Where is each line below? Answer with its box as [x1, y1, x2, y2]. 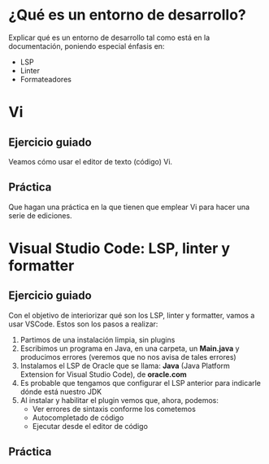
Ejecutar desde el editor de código [32, 421, 149, 431]
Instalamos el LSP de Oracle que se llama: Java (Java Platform [20, 361, 230, 370]
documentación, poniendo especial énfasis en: [8, 41, 165, 50]
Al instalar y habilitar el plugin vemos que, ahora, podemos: [20, 395, 219, 405]
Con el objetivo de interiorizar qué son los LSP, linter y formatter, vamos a [8, 310, 255, 320]
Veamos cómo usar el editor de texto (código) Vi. [8, 156, 173, 166]
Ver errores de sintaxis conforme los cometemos [32, 404, 197, 414]
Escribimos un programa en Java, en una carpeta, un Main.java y [20, 344, 240, 353]
